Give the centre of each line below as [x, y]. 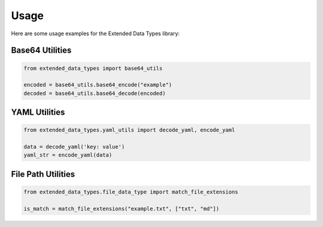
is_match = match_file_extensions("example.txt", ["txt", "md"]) [121, 208]
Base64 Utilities [41, 50]
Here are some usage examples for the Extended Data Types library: [95, 33]
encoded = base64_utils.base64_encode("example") [98, 85]
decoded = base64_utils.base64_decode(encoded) [95, 93]
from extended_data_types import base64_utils [93, 68]
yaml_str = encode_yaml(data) [68, 155]
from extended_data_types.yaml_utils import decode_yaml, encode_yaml [129, 130]
